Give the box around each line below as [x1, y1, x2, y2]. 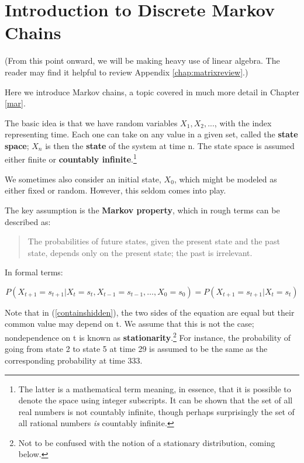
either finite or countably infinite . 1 [5, 151, 137, 165]
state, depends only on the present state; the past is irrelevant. [27, 246, 253, 258]
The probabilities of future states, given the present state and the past [27, 235, 280, 247]
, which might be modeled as [174, 172, 277, 185]
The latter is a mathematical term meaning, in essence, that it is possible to [18, 382, 291, 395]
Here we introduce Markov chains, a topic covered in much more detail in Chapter [5, 85, 299, 98]
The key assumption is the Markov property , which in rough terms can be [5, 203, 280, 216]
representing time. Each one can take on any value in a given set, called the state [5, 128, 298, 140]
